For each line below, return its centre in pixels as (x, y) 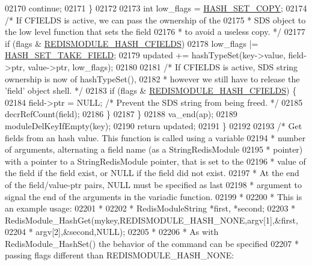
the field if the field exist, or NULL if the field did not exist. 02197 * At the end (152, 173)
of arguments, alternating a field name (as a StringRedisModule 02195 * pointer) (154, 149)
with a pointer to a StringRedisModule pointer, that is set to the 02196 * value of (155, 161)
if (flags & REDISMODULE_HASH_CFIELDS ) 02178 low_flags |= (132, 43)
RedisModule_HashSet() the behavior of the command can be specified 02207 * (152, 243)
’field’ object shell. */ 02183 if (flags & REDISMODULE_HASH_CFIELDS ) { (151, 90)
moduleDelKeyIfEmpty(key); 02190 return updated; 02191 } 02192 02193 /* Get (154, 125)
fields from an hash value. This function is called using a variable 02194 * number (155, 137)
